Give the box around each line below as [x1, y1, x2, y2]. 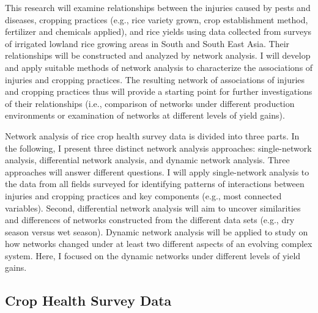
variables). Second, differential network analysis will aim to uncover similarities [5, 201, 301, 214]
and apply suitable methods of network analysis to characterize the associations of [5, 61, 313, 73]
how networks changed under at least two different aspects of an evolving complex [5, 237, 312, 250]
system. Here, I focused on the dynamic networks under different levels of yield [5, 249, 301, 262]
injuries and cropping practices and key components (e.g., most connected [5, 189, 282, 202]
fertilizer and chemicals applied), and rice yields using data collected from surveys [5, 25, 312, 38]
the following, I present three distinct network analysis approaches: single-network [5, 141, 312, 154]
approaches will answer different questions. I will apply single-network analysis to [5, 165, 309, 178]
